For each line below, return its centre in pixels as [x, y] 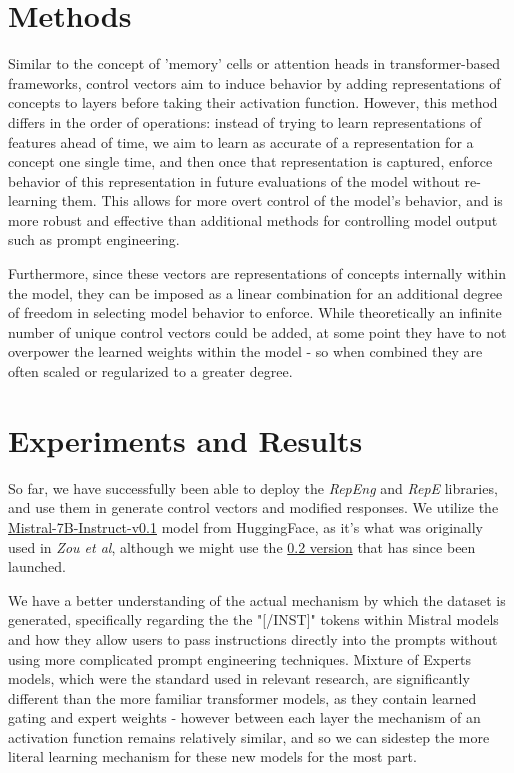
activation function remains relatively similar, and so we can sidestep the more [249, 736]
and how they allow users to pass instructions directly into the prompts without [253, 638]
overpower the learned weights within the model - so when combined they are [245, 351]
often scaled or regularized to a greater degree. [150, 371]
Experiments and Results [185, 439]
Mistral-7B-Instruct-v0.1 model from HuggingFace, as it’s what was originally [246, 526]
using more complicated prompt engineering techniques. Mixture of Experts [240, 658]
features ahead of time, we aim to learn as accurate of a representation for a [241, 141]
